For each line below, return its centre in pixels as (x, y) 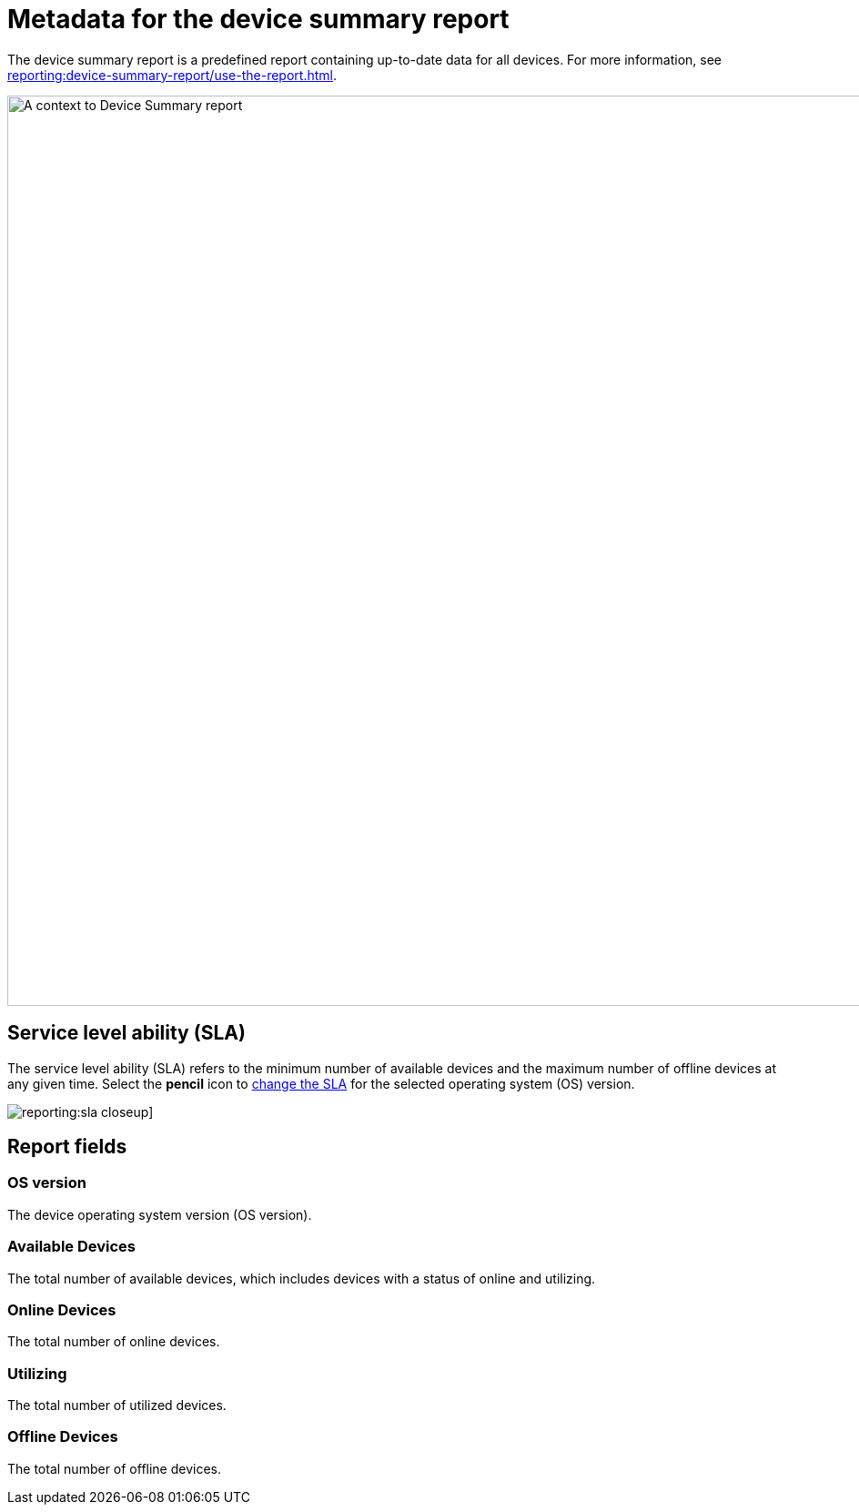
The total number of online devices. (114, 1342)
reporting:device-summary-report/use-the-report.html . (172, 75)
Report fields (67, 1147)
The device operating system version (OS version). (160, 1214)
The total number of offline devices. (115, 1468)
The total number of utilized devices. (117, 1405)
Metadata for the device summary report (258, 19)
